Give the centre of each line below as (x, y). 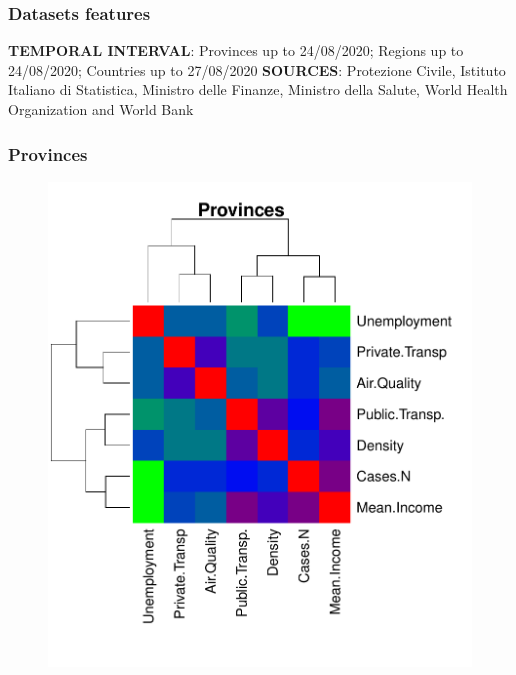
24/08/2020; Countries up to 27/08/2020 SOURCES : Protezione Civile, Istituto (257, 69)
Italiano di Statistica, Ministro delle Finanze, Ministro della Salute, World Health (258, 89)
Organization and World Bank (101, 109)
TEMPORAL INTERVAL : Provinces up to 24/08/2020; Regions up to (236, 50)
